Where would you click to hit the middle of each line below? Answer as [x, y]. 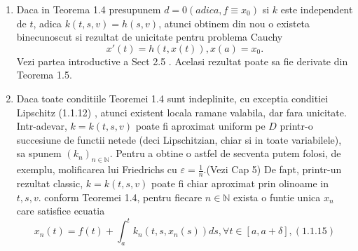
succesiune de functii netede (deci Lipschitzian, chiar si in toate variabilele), [179, 139]
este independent [317, 9]
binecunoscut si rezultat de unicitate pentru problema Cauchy [150, 37]
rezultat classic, [50, 183]
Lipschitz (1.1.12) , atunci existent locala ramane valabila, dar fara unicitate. [181, 112]
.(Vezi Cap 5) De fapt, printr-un [273, 169]
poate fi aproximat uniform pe [200, 126]
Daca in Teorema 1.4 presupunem [89, 9]
